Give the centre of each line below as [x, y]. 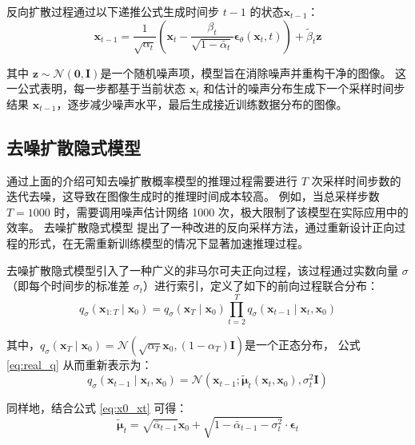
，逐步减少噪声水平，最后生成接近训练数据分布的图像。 [202, 103]
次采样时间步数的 [356, 180]
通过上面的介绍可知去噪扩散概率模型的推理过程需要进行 [152, 180]
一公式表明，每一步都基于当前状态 [96, 88]
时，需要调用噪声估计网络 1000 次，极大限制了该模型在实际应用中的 [231, 211]
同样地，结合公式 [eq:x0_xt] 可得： [97, 408]
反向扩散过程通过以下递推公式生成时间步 [113, 11]
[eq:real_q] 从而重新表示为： [80, 364]
